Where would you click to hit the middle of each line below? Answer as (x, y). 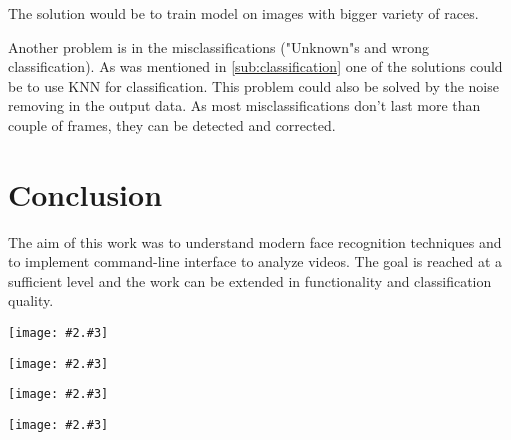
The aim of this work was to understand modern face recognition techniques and (255, 241)
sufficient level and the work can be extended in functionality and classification (250, 280)
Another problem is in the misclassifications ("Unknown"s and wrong (218, 46)
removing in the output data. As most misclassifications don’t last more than (244, 105)
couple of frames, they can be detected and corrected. (172, 124)
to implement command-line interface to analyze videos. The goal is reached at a (255, 261)
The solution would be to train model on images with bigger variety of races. (243, 13)
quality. (31, 300)
